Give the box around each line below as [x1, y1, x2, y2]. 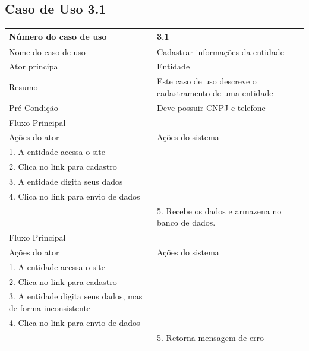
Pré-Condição [9, 101, 58, 113]
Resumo [9, 81, 38, 93]
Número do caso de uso [9, 30, 107, 42]
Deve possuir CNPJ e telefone [157, 101, 266, 113]
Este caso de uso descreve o [157, 75, 257, 87]
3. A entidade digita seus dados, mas [9, 290, 143, 302]
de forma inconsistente [9, 301, 91, 314]
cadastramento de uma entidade [157, 86, 273, 99]
